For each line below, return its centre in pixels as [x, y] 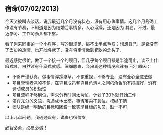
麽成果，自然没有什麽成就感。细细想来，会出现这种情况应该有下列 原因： [78, 66]
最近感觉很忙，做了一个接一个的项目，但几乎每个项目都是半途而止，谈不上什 [81, 60]
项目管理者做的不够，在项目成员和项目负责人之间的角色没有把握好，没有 [84, 83]
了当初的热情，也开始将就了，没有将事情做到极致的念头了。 [65, 50]
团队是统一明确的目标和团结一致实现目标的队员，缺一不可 [69, 107]
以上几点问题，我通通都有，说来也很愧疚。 [48, 117]
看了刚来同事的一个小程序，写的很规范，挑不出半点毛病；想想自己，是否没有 [81, 44]
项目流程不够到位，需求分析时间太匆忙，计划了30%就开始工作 [74, 95]
